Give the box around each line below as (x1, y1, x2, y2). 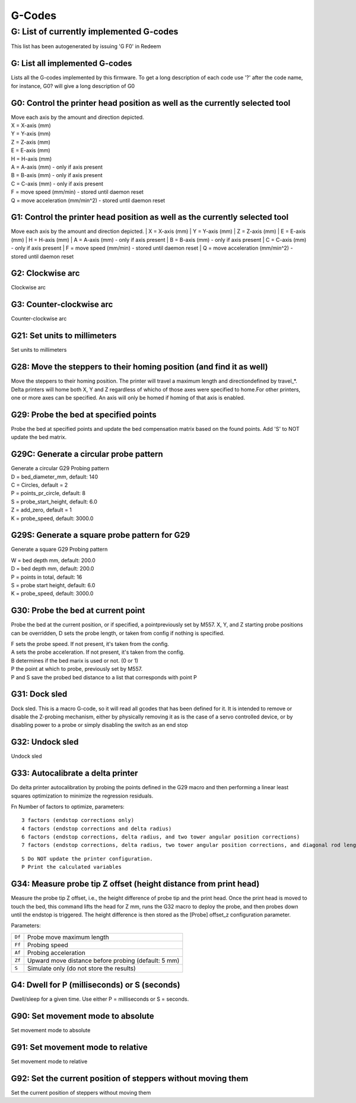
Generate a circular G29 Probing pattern (11, 465, 109, 472)
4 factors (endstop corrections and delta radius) (21, 825, 172, 832)
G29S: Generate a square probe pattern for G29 (11, 530, 190, 540)
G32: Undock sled (11, 737, 79, 747)
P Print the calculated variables (21, 864, 122, 871)
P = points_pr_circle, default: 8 (11, 490, 86, 497)
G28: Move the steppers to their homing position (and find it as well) (11, 362, 268, 372)
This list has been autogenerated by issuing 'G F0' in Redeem (11, 43, 161, 50)
